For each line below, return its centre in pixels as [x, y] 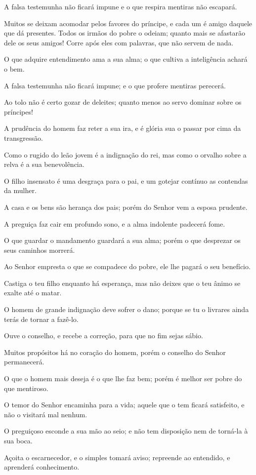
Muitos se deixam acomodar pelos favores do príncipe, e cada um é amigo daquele [128, 23]
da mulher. [20, 190]
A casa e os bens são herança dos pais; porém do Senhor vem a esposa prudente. [126, 207]
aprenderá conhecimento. [42, 467]
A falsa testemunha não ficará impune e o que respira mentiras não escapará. [121, 6]
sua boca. [18, 440]
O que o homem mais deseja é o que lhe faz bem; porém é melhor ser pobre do [123, 378]
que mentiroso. [26, 388]
